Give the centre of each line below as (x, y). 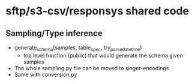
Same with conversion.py (46, 74)
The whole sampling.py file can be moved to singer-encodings (91, 68)
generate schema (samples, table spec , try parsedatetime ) (78, 48)
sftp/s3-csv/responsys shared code (97, 11)
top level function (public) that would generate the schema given (103, 55)
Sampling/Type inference (54, 33)
